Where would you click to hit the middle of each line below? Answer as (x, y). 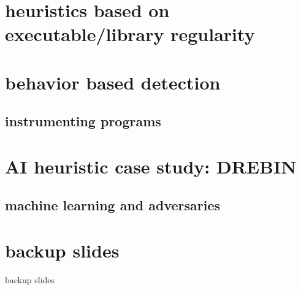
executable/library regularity (130, 34)
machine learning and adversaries (113, 205)
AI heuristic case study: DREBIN (151, 166)
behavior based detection (113, 82)
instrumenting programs (83, 121)
